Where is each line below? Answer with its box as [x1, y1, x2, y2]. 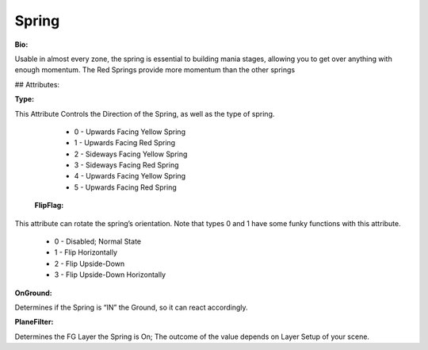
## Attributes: [14, 79, 59, 89]
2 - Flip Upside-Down [54, 259, 125, 268]
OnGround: [14, 288, 52, 298]
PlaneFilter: [14, 317, 54, 327]
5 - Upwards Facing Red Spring [74, 183, 178, 192]
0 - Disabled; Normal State [54, 237, 142, 246]
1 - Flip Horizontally [54, 248, 118, 257]
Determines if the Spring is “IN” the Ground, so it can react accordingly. [14, 302, 249, 312]
